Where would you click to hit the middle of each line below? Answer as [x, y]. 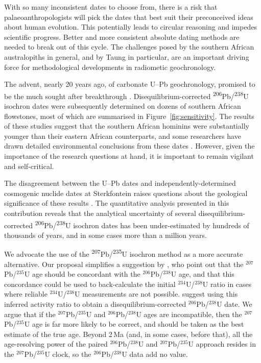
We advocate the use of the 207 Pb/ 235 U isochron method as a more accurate [124, 253]
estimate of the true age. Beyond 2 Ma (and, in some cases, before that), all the [128, 334]
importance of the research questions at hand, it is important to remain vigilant [129, 155]
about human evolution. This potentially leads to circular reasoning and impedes [131, 27]
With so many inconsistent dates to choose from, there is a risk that [111, 7]
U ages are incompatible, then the [189, 314]
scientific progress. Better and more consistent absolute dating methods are [122, 37]
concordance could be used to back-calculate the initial [90, 284]
